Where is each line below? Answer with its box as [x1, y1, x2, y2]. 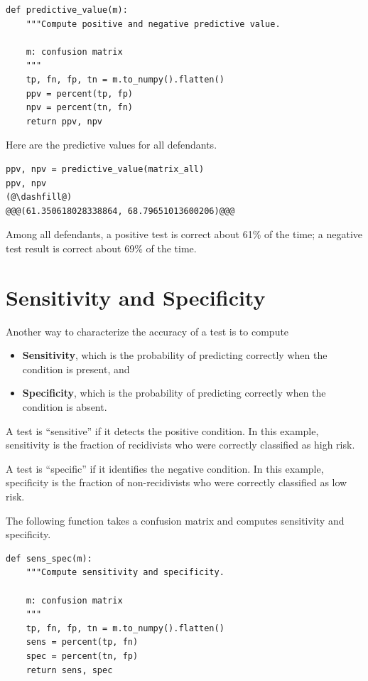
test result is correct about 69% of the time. [6, 240, 197, 255]
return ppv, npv [26, 116, 103, 127]
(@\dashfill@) [6, 192, 72, 203]
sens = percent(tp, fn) [26, 637, 139, 648]
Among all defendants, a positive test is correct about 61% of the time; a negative [6, 227, 363, 242]
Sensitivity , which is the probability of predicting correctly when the [22, 348, 328, 363]
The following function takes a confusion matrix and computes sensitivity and [6, 513, 345, 527]
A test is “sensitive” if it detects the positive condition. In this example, [6, 423, 319, 438]
